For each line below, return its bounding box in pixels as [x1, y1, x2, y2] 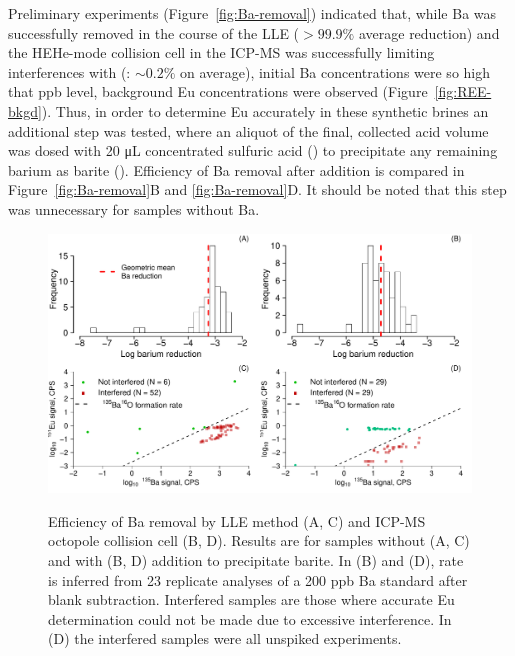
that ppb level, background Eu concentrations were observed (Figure [8, 81, 428, 102]
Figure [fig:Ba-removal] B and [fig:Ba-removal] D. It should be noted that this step [8, 179, 507, 200]
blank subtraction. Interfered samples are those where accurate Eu [48, 589, 455, 610]
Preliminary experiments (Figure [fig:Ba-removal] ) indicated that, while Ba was [8, 3, 497, 23]
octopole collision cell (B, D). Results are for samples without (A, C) [48, 530, 470, 551]
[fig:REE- [434, 81, 492, 102]
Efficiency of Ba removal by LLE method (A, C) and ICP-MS [48, 510, 426, 531]
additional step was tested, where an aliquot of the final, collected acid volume [8, 120, 489, 141]
